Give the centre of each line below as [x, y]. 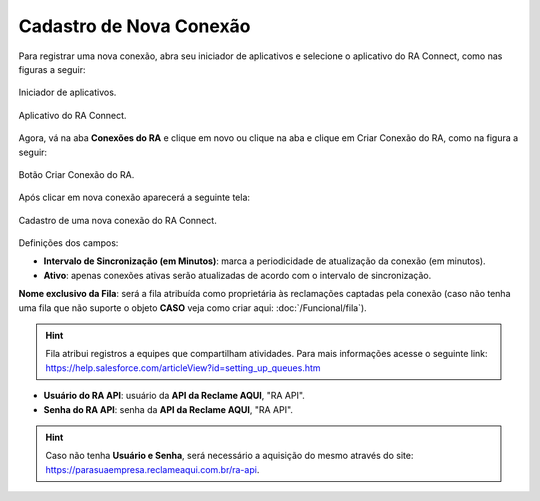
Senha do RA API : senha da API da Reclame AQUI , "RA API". [168, 409]
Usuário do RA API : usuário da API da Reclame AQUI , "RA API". [174, 396]
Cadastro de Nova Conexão [134, 26]
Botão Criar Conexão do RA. [76, 174]
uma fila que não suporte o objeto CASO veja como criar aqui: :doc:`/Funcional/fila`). [192, 307]
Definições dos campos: [68, 243]
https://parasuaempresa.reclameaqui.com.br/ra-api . [152, 469]
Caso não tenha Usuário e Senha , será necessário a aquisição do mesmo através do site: [229, 456]
